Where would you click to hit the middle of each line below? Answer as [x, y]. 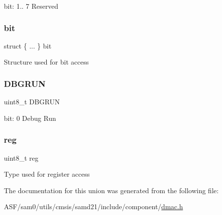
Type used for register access [47, 174]
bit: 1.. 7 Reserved [31, 6]
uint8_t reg [21, 157]
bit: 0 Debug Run [30, 118]
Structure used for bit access [46, 62]
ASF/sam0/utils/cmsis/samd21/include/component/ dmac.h [93, 207]
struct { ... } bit [28, 45]
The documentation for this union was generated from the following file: [111, 190]
